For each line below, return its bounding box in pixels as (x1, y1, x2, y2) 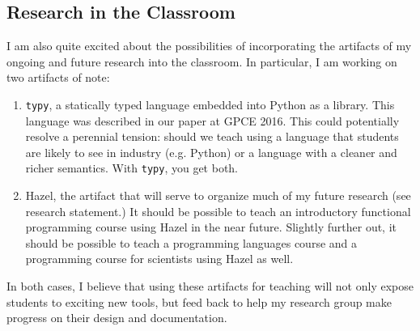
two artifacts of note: (6, 69, 110, 86)
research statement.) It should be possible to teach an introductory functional (25, 202, 411, 219)
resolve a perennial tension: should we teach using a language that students (25, 128, 399, 145)
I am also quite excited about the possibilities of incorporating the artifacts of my (6, 37, 412, 54)
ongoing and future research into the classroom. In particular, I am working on (6, 53, 397, 70)
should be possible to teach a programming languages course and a (25, 234, 358, 251)
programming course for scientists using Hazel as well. (25, 250, 294, 267)
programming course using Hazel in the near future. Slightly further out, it (25, 219, 397, 236)
